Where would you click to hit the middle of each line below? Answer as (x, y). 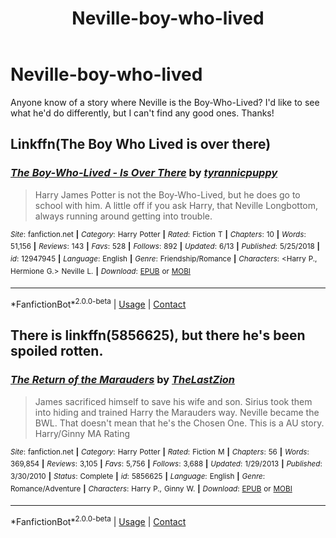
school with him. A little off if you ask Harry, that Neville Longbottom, (176, 205)
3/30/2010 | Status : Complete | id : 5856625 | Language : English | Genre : (138, 476)
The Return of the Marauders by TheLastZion (123, 380)
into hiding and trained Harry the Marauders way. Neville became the (177, 412)
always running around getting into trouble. (123, 216)
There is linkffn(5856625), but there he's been (158, 335)
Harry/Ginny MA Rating (82, 433)
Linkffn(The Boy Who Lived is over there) (141, 144)
